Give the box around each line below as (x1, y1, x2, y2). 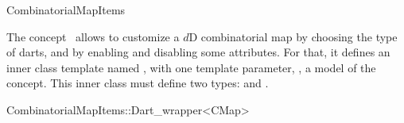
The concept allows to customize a (6, 28, 180, 44)
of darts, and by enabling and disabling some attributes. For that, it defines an (6, 44, 390, 60)
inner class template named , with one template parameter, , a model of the (6, 59, 376, 75)
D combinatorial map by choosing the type (188, 28, 398, 44)
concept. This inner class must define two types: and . (6, 75, 269, 91)
